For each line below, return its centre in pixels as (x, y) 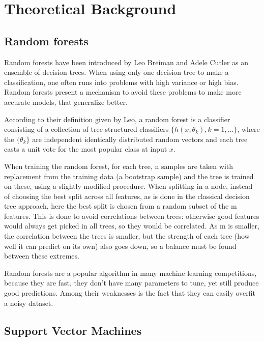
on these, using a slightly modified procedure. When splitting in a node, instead (128, 186)
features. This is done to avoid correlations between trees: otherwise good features (132, 216)
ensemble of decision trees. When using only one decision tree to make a (116, 72)
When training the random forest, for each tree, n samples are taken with (119, 166)
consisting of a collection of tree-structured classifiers (86, 129)
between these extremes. (42, 256)
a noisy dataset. (29, 303)
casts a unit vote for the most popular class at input (86, 149)
